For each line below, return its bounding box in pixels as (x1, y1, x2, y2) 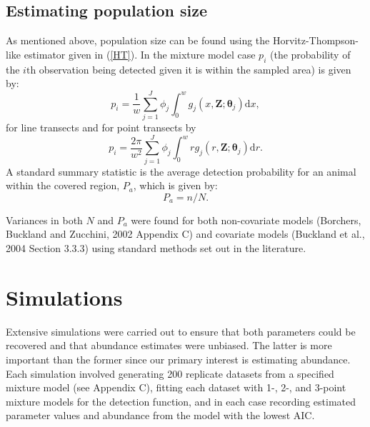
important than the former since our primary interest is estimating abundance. (6, 351, 351, 366)
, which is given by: (133, 178, 218, 193)
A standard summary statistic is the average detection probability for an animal (6, 164, 356, 179)
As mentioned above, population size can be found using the (6, 33, 270, 48)
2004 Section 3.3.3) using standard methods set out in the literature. (6, 241, 306, 255)
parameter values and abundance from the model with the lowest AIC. (6, 408, 315, 423)
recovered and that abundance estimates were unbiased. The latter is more (6, 338, 332, 353)
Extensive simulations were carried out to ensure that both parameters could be (6, 323, 356, 338)
